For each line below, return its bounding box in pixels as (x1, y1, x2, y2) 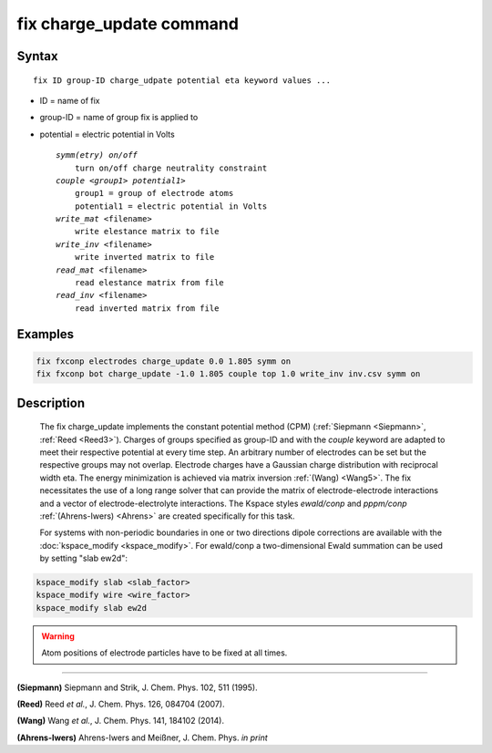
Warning (41, 630, 75, 642)
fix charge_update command (16, 14, 239, 34)
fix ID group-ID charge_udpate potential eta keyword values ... (33, 75, 332, 86)
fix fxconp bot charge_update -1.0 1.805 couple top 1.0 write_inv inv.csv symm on (36, 369, 421, 379)
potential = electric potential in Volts (39, 129, 175, 139)
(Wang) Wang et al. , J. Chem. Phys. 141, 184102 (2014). (16, 716, 225, 727)
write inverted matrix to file (74, 252, 215, 263)
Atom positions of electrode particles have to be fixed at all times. (41, 647, 288, 658)
